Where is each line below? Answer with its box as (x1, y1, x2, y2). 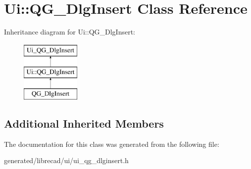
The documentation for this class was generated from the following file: (4, 138, 219, 149)
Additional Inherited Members (4, 116, 164, 131)
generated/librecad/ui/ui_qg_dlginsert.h (4, 155, 129, 166)
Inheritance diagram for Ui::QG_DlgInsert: (4, 27, 136, 37)
